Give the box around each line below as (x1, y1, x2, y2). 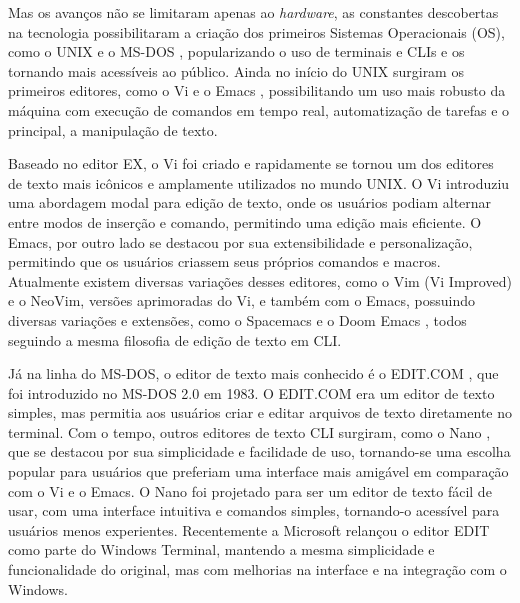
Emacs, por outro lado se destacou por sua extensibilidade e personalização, (8, 231, 473, 252)
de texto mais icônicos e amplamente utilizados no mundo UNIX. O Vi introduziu (8, 172, 510, 193)
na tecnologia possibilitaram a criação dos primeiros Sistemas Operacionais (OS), (8, 21, 505, 42)
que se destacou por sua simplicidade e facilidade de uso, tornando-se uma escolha (8, 441, 511, 462)
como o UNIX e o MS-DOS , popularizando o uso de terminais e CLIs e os (8, 41, 465, 62)
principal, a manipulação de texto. (8, 119, 218, 140)
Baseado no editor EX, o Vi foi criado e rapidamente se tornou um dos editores (8, 153, 494, 174)
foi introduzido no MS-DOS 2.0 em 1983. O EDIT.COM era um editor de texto (8, 382, 495, 403)
